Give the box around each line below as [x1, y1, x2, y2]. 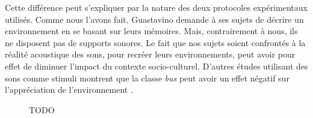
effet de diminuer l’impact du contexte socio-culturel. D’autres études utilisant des [5, 59, 308, 72]
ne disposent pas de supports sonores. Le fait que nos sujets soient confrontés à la [5, 36, 306, 49]
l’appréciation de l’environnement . [5, 83, 133, 96]
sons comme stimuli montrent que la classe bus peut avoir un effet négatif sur [5, 71, 290, 84]
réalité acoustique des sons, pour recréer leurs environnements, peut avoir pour [5, 48, 296, 60]
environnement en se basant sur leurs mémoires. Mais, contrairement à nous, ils [5, 25, 298, 37]
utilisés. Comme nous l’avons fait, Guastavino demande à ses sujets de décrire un [5, 13, 304, 25]
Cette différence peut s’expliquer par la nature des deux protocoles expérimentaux [5, 1, 308, 13]
